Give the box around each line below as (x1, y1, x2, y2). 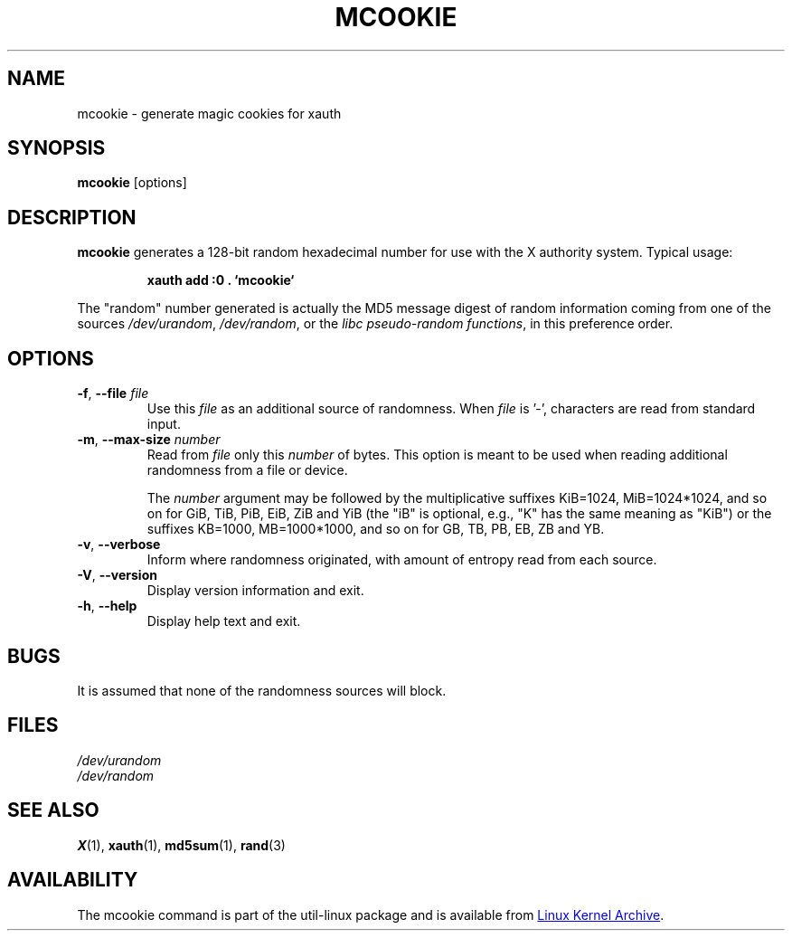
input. (146, 416, 181, 432)
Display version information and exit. (146, 583, 364, 599)
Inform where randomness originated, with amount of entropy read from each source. (146, 552, 657, 568)
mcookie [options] (77, 175, 187, 191)
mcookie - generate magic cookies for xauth (77, 105, 342, 121)
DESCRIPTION (7, 205, 137, 229)
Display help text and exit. (146, 613, 301, 630)
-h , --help (77, 598, 137, 614)
